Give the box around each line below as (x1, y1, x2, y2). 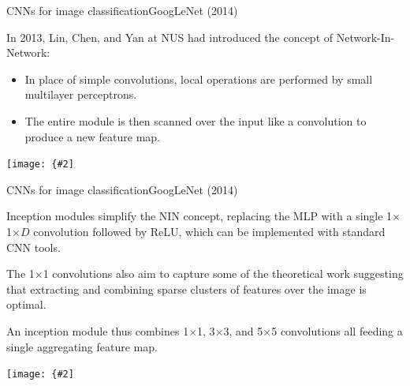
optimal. (6, 296, 47, 313)
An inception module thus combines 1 (6, 322, 189, 339)
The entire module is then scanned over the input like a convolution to (24, 112, 367, 129)
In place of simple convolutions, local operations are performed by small (24, 70, 373, 87)
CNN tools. (6, 238, 61, 255)
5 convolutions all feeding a (271, 322, 403, 339)
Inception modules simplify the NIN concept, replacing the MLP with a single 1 (6, 208, 393, 224)
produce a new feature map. (24, 128, 160, 144)
